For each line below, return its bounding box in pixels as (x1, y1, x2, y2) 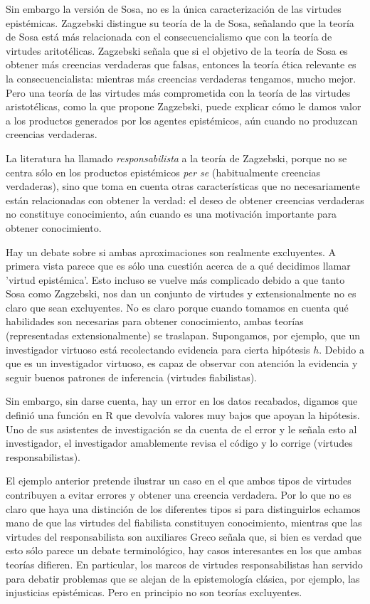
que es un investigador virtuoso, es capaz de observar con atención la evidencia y (6, 356, 358, 371)
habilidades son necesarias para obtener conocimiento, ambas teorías (6, 314, 304, 329)
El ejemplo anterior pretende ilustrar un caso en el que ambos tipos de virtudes (6, 473, 351, 488)
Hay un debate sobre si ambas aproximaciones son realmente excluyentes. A (6, 244, 337, 259)
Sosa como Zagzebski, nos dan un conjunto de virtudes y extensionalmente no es (6, 286, 356, 301)
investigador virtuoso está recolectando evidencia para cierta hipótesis (6, 341, 310, 356)
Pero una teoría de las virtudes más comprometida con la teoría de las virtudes (6, 85, 351, 100)
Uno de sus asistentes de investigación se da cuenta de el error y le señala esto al (6, 421, 357, 436)
